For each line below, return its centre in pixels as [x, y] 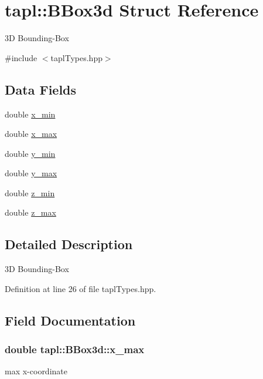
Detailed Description [69, 244]
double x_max [31, 134]
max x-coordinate [36, 371]
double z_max [30, 212]
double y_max [31, 173]
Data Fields [41, 89]
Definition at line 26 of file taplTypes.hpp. [81, 288]
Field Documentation [70, 320]
